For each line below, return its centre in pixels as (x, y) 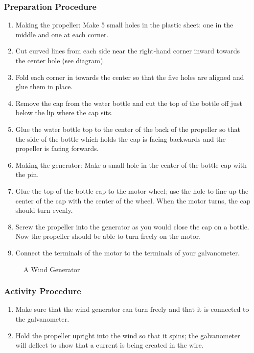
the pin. (27, 174)
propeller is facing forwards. (57, 148)
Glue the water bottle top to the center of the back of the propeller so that (128, 129)
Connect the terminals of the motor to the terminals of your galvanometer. (127, 252)
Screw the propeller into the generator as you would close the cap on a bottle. (132, 226)
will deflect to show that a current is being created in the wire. (109, 345)
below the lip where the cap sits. (64, 113)
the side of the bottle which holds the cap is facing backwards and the (121, 139)
